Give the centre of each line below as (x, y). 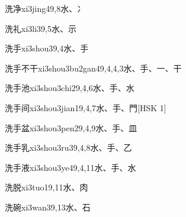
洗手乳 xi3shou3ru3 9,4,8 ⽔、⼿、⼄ (68, 148)
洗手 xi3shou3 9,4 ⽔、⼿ (47, 48)
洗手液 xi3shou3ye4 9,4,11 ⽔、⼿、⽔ (70, 167)
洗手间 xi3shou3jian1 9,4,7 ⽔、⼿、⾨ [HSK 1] (86, 107)
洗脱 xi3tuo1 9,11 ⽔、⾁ (46, 187)
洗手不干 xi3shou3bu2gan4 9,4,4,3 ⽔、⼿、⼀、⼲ (93, 68)
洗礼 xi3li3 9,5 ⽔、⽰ (41, 28)
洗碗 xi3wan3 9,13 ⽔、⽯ (48, 207)
